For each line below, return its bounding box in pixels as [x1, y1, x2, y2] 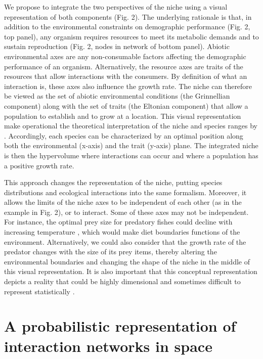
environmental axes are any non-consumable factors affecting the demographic [4, 51, 246, 61]
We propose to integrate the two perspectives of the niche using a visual [4, 2, 228, 12]
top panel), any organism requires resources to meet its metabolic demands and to [4, 31, 259, 41]
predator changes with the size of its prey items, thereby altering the [4, 246, 217, 257]
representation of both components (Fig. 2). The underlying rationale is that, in [4, 11, 252, 22]
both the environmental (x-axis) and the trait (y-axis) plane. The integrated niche [4, 140, 258, 151]
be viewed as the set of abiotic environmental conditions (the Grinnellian [4, 91, 230, 101]
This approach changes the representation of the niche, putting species [4, 177, 223, 188]
